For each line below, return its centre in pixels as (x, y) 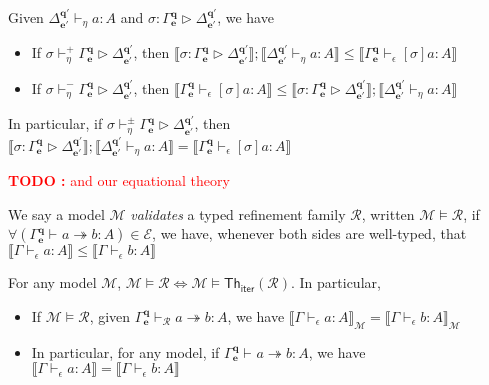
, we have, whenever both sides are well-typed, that (309, 233)
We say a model (56, 213)
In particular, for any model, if (125, 351)
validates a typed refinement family (238, 213)
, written (388, 213)
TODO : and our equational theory (119, 180)
